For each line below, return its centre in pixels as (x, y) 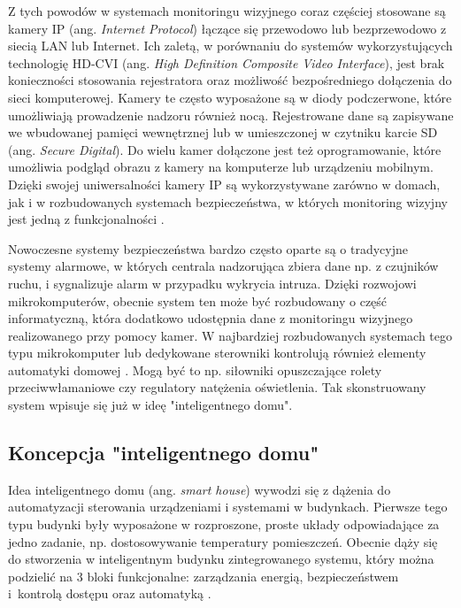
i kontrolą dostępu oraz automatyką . (110, 593)
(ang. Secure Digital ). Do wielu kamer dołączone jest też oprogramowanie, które (225, 149)
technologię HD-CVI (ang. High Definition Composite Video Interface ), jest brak (227, 62)
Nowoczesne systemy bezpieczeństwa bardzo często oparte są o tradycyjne (208, 248)
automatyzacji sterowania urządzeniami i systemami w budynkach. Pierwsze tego (228, 507)
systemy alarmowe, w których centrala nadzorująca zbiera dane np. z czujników (223, 266)
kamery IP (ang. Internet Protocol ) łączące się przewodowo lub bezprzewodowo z (227, 28)
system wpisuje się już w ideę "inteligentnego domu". (150, 405)
